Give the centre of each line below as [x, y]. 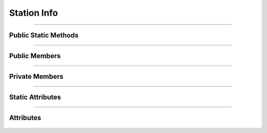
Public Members [35, 56]
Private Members [36, 77]
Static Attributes [35, 97]
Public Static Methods [44, 35]
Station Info [34, 13]
